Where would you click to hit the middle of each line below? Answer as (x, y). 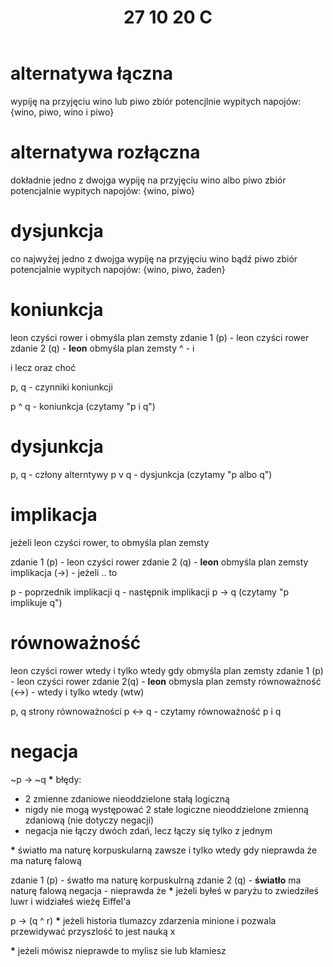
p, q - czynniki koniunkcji (61, 387)
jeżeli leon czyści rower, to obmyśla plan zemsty (110, 542)
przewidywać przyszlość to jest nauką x (93, 931)
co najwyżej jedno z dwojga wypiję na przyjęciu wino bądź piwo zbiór (154, 258)
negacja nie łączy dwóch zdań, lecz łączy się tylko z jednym (148, 830)
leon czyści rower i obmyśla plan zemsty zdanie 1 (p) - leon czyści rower (160, 337)
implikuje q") (36, 602)
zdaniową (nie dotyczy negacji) (89, 820)
